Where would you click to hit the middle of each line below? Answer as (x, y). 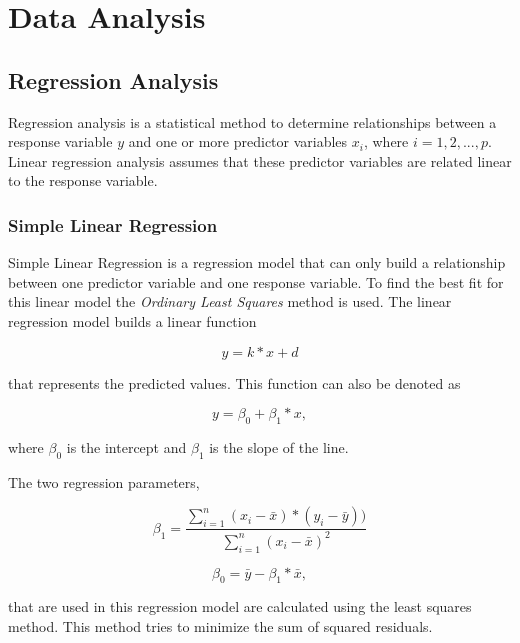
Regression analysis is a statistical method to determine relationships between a (252, 121)
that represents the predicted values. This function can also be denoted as (234, 382)
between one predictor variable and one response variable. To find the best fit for (256, 281)
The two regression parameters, (104, 481)
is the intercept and (126, 446)
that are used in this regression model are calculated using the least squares (240, 606)
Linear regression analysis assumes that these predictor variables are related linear (260, 160)
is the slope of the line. (279, 446)
